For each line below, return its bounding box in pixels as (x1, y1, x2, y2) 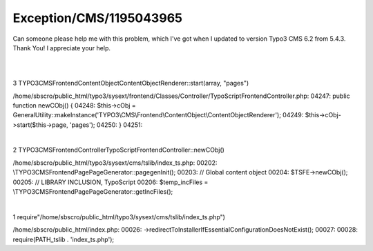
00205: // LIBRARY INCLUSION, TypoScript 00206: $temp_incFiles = (12, 178, 209, 186)
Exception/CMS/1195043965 (12, 10, 183, 26)
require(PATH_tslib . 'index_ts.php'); (12, 235, 114, 243)
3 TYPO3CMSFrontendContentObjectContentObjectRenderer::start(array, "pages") (12, 79, 249, 88)
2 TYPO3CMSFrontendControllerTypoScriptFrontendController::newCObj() (12, 145, 224, 154)
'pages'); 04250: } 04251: (69, 121, 143, 129)
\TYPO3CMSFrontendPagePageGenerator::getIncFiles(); (12, 188, 173, 196)
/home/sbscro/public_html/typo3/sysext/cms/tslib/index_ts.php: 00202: (12, 159, 218, 167)
